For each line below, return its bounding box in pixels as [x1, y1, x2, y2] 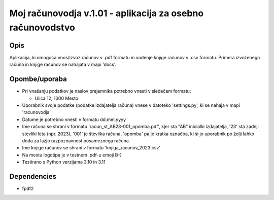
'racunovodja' [22, 109, 51, 115]
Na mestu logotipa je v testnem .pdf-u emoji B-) [22, 152, 122, 158]
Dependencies [9, 172, 57, 181]
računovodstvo [9, 22, 76, 33]
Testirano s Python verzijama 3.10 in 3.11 [22, 159, 106, 165]
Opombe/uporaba [9, 75, 67, 84]
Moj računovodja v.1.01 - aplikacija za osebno [9, 8, 204, 19]
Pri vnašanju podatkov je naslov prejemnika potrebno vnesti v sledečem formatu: [22, 88, 191, 94]
